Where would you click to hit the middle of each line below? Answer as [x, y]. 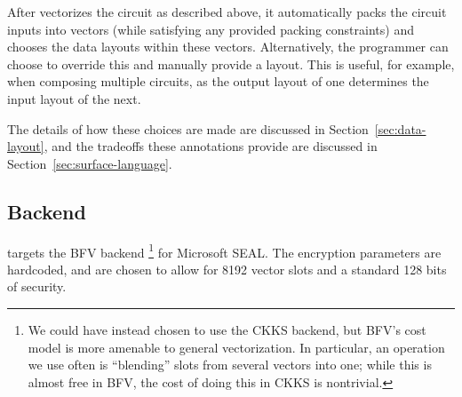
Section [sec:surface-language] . [90, 163]
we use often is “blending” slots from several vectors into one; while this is [230, 365]
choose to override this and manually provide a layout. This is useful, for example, [231, 64]
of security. [37, 286]
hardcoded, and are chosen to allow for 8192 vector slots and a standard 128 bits [227, 269]
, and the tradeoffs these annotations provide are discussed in [211, 146]
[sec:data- [400, 128]
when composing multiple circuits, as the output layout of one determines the [218, 81]
